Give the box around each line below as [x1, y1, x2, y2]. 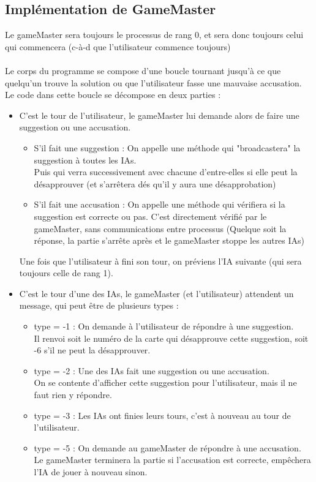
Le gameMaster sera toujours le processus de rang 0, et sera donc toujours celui [5, 28, 304, 41]
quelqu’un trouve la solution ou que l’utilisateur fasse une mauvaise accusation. [5, 76, 302, 89]
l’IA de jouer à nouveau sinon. [34, 465, 148, 478]
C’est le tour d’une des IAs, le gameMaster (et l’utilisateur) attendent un [19, 287, 294, 299]
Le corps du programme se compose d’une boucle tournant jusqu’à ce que [5, 64, 281, 77]
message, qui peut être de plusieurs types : [19, 299, 179, 312]
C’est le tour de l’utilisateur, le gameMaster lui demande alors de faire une [19, 108, 299, 121]
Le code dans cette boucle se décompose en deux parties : [5, 88, 221, 101]
